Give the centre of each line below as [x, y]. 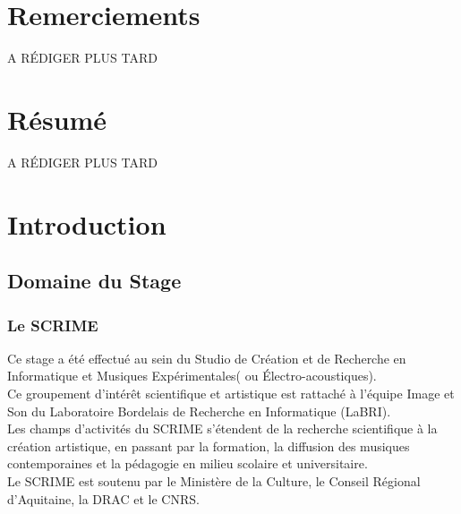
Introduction [87, 223]
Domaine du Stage [94, 281]
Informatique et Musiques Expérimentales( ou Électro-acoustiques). [192, 376]
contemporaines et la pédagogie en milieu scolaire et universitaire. [188, 463]
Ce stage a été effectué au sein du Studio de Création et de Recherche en [207, 358]
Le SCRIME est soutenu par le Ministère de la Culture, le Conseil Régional [214, 480]
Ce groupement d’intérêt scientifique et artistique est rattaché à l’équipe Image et [231, 393]
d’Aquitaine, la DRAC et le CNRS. [103, 498]
